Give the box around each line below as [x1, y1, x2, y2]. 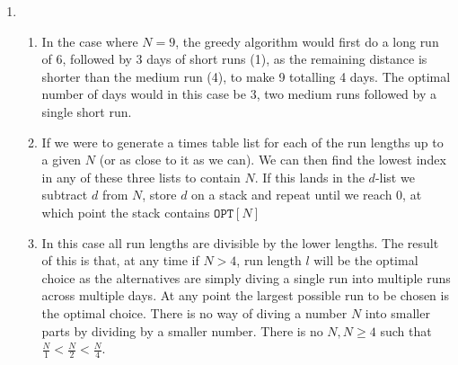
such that [380, 321, 432, 340]
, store [142, 185, 177, 204]
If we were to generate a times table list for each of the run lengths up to [41, 132, 444, 151]
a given [41, 150, 82, 169]
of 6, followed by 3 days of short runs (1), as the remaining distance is [41, 49, 427, 68]
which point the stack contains [41, 202, 210, 221]
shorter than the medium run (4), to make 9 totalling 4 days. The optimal [41, 67, 451, 85]
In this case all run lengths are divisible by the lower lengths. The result [41, 233, 439, 252]
